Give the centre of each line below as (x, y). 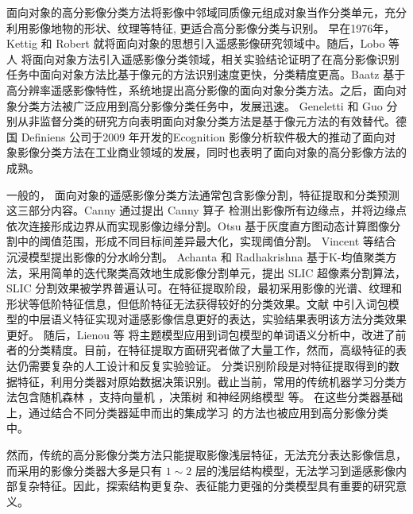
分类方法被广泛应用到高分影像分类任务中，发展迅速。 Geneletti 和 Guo (200, 105)
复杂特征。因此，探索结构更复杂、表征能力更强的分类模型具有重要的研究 (206, 486)
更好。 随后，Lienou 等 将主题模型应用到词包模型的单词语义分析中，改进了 (201, 334)
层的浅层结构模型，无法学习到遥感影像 (295, 470)
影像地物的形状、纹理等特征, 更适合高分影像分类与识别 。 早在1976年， (212, 27)
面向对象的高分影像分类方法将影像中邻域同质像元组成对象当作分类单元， (195, 12)
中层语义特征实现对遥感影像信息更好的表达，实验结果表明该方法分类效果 (217, 319)
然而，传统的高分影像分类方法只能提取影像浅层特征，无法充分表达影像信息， (206, 455)
